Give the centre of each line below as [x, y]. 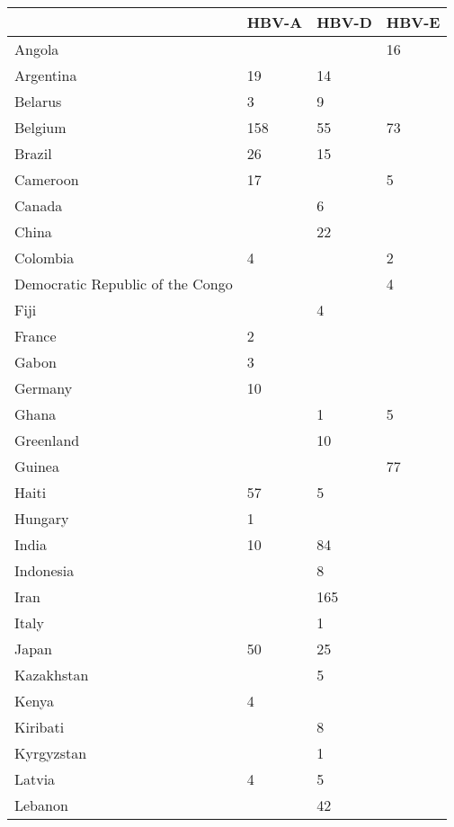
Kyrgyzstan [51, 753]
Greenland [47, 440]
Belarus [38, 101]
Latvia [35, 779]
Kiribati [40, 727]
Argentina [46, 75]
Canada [39, 205]
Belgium [40, 127]
